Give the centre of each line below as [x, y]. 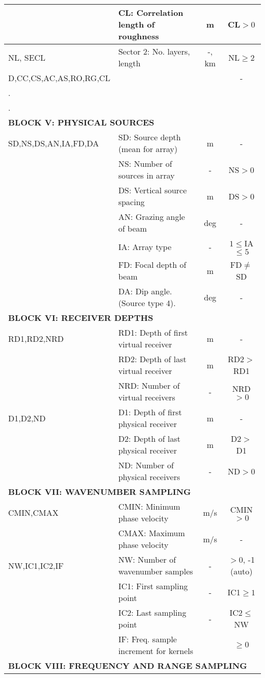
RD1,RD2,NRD [36, 338]
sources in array [147, 175]
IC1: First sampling [153, 586]
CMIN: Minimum [149, 506]
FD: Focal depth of [152, 265]
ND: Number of [146, 465]
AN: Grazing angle [152, 217]
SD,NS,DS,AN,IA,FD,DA [54, 143]
